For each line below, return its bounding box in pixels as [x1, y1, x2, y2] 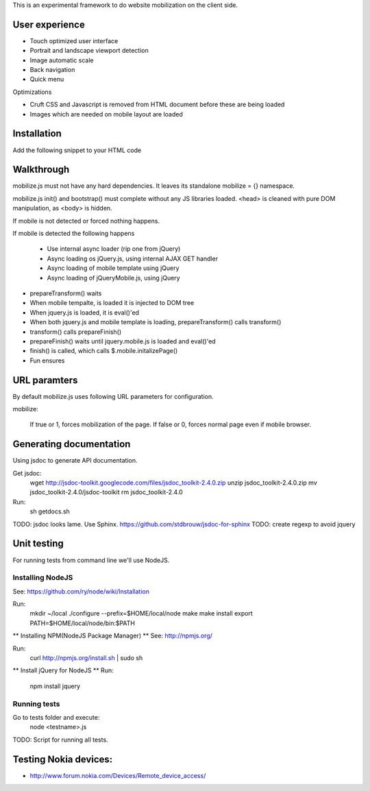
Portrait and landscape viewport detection [29, 47, 149, 55]
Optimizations [12, 88, 52, 96]
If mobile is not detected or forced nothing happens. [12, 217, 160, 225]
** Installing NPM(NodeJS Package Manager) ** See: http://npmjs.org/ [12, 631, 212, 640]
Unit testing [12, 538, 64, 550]
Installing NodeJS [12, 573, 73, 583]
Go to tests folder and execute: [12, 713, 100, 721]
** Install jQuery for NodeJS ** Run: [12, 666, 114, 674]
